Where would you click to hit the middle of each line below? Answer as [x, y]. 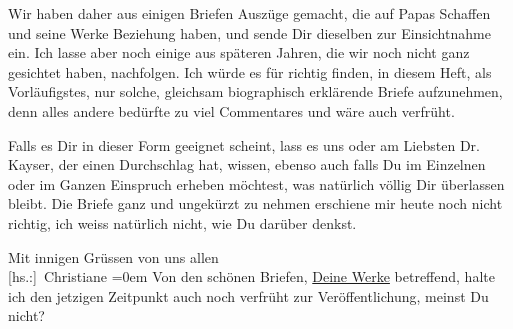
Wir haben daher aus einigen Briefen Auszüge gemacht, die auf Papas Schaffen [249, 13]
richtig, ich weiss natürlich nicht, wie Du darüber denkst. [182, 222]
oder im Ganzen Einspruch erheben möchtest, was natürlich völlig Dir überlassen [256, 183]
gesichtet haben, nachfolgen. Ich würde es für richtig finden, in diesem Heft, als [250, 71]
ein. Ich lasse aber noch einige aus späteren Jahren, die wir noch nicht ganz [239, 52]
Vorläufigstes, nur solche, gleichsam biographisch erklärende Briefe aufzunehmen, [255, 91]
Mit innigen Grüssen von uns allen [113, 256]
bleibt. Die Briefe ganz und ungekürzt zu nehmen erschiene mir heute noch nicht [255, 203]
